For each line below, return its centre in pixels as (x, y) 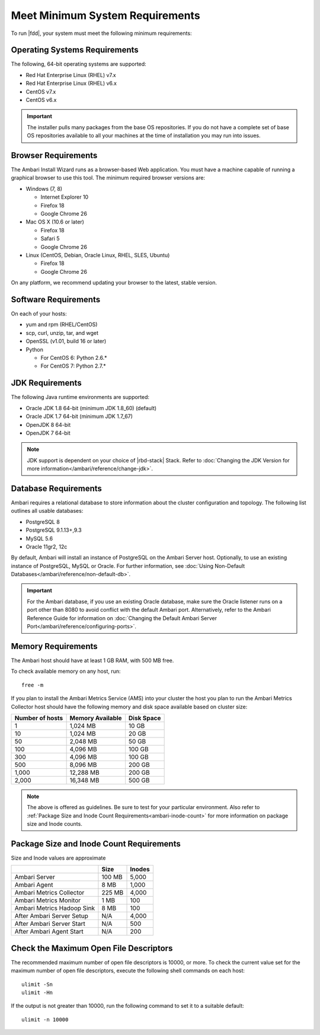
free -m (33, 685)
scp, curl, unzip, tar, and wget (62, 333)
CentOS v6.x (41, 100)
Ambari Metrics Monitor (48, 900)
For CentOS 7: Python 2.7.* (73, 366)
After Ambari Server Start (50, 924)
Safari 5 (50, 239)
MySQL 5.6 (39, 538)
